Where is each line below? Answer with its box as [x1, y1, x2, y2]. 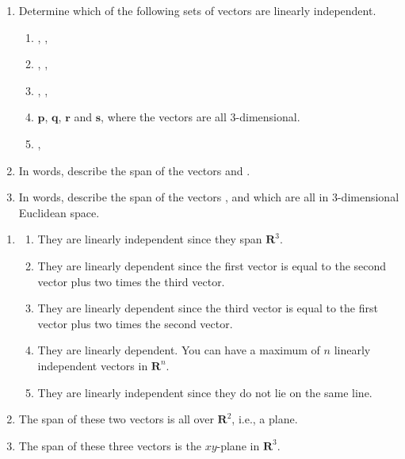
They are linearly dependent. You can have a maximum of [37, 342, 320, 358]
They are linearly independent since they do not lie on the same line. [37, 384, 373, 400]
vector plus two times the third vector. [37, 273, 225, 289]
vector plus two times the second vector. [37, 315, 233, 331]
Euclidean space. [18, 204, 100, 220]
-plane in [216, 437, 260, 453]
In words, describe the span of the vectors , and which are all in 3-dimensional [18, 189, 399, 205]
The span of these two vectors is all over [18, 411, 214, 427]
